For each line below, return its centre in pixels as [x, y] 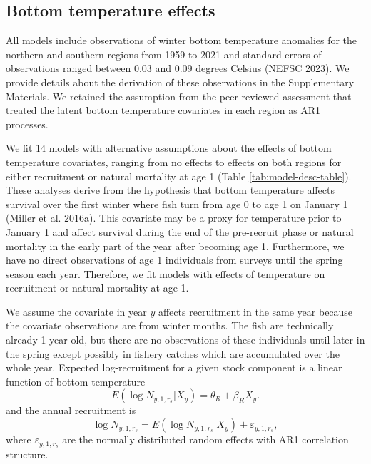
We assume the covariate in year [76, 311]
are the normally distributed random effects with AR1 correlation [205, 439]
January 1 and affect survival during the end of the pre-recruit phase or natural [180, 231]
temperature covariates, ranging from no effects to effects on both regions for [174, 161]
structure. [27, 454]
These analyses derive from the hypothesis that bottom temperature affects [171, 190]
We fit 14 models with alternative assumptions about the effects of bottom [169, 148]
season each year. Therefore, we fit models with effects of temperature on [166, 273]
